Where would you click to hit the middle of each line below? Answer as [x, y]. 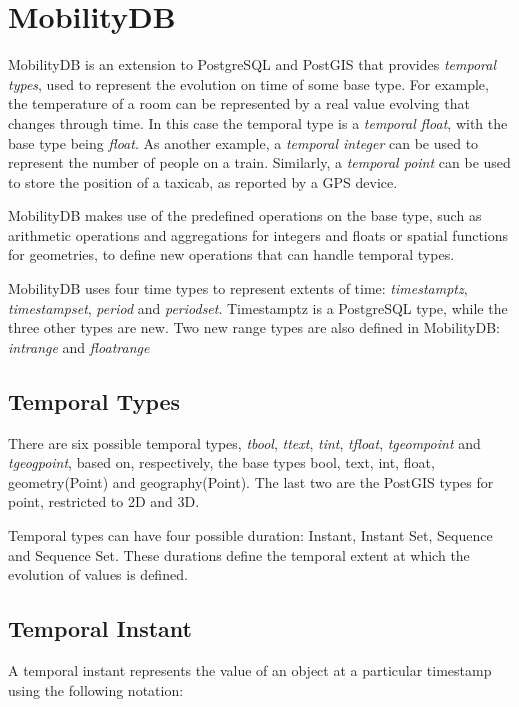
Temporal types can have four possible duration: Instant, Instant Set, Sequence [250, 535]
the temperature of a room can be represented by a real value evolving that [239, 103]
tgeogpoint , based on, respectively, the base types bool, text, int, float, [221, 462]
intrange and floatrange [79, 346]
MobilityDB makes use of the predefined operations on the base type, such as [245, 215]
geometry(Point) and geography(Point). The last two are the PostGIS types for [251, 481]
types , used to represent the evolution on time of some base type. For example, [248, 83]
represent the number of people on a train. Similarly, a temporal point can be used [259, 162]
